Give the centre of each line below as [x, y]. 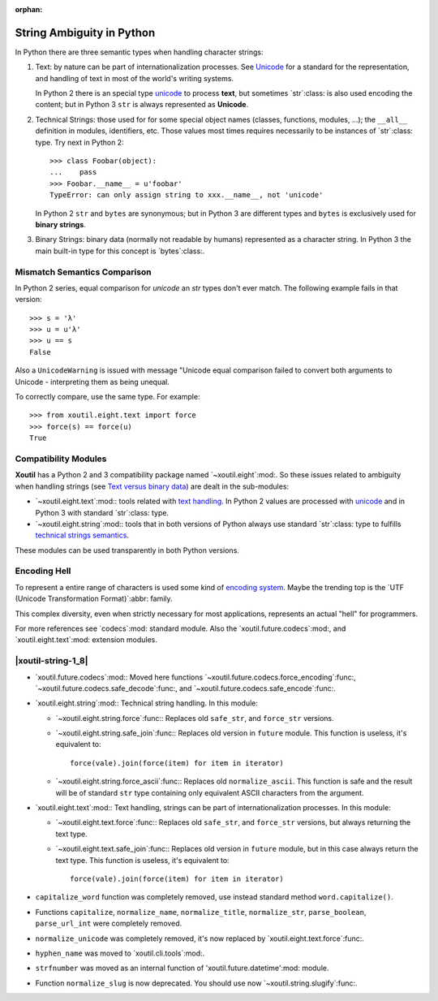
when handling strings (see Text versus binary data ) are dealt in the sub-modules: [152, 486]
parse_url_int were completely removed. [109, 923]
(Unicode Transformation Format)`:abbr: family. [94, 599]
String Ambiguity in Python [85, 32]
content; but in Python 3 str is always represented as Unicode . [142, 105]
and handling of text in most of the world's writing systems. [135, 78]
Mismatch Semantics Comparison [83, 272]
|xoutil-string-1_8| [52, 661]
